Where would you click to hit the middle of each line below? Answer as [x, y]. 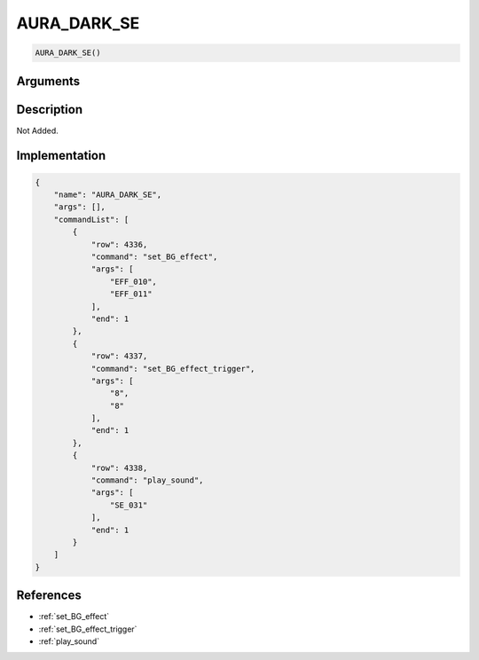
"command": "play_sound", [147, 480]
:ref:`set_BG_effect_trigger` [88, 629]
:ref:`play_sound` [69, 641]
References [49, 596]
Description [50, 110]
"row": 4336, [119, 244]
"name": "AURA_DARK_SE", [108, 195]
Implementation [61, 156]
